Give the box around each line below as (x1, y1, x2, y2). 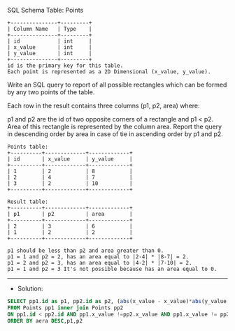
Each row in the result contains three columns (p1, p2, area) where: (7, 101, 201, 110)
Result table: (7, 198, 49, 205)
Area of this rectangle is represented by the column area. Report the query (7, 122, 222, 131)
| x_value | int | (7, 44, 92, 51)
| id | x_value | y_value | (7, 156, 133, 163)
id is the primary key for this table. (7, 62, 124, 69)
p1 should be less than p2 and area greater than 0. (7, 247, 164, 254)
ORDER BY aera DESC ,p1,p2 (7, 317, 83, 324)
